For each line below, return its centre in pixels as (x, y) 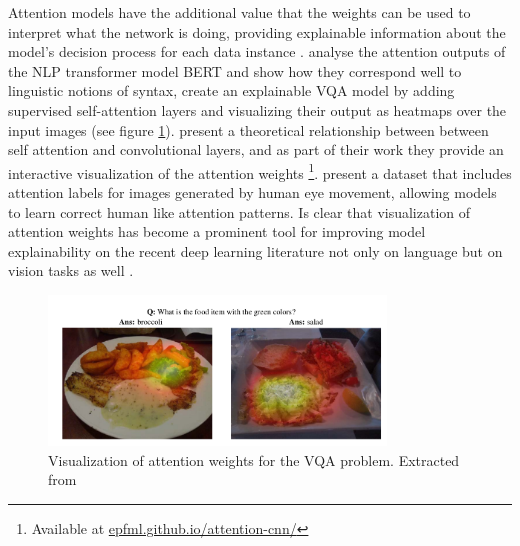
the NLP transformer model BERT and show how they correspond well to (235, 70)
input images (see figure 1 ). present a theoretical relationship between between (248, 129)
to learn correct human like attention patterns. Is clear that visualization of (239, 211)
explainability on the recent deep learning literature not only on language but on (255, 250)
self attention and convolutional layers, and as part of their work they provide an (256, 149)
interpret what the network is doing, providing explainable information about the (257, 31)
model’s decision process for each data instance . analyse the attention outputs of (257, 51)
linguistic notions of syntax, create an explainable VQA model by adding (231, 90)
